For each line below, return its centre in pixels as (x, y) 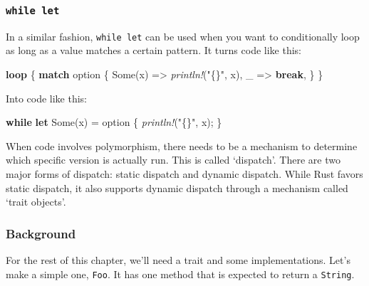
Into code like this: (47, 98)
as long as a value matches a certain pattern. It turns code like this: (154, 50)
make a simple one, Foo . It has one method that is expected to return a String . (180, 274)
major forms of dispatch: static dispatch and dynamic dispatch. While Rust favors (184, 174)
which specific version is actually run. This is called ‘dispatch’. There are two (173, 160)
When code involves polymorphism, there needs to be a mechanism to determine (182, 145)
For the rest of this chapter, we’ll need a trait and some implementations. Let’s (178, 260)
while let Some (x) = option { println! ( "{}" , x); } (114, 122)
